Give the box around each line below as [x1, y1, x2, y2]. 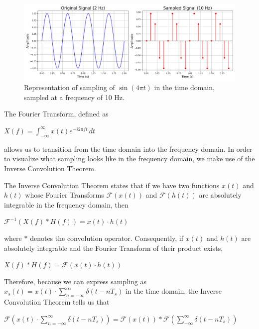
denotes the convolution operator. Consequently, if [30, 232, 184, 243]
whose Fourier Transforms [25, 190, 104, 200]
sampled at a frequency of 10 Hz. [24, 92, 125, 102]
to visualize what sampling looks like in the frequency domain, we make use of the [4, 153, 255, 164]
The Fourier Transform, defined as [4, 109, 109, 119]
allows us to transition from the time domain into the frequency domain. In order [4, 143, 253, 154]
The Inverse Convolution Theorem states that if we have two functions [4, 180, 220, 190]
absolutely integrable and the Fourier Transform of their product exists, [4, 242, 223, 253]
